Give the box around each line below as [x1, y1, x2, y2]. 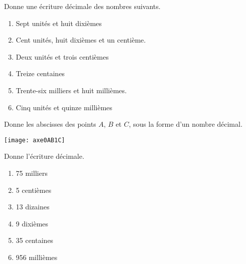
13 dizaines [16, 201, 50, 212]
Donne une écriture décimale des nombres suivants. [4, 1, 161, 11]
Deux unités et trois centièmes [16, 51, 109, 62]
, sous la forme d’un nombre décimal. [129, 119, 242, 129]
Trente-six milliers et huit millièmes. [16, 85, 127, 95]
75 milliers [16, 168, 48, 178]
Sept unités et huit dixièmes [16, 18, 102, 28]
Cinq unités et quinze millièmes [16, 102, 113, 112]
